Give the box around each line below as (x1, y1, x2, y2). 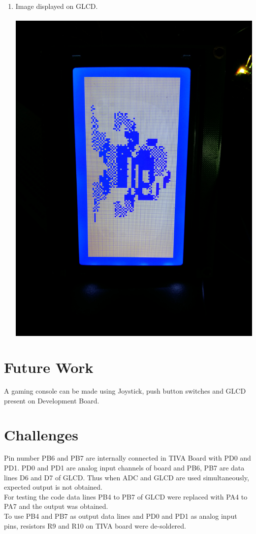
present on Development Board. (4, 395, 99, 405)
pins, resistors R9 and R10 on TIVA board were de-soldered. (4, 520, 187, 531)
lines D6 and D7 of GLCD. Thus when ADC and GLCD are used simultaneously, (4, 472, 249, 482)
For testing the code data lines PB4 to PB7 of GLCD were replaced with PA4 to (4, 491, 248, 501)
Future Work (4, 357, 94, 377)
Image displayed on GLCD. (15, 1, 98, 11)
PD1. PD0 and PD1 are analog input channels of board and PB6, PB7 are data (4, 463, 245, 473)
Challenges (4, 424, 78, 444)
